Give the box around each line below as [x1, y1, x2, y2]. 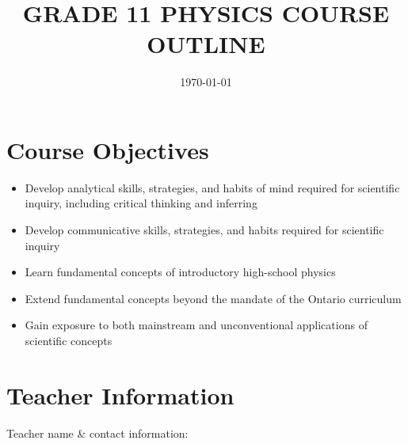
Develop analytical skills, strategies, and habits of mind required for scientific [25, 179, 400, 195]
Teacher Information [6, 378, 235, 411]
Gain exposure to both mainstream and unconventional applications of [25, 317, 368, 333]
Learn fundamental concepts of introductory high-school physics [25, 264, 336, 280]
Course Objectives [6, 133, 209, 165]
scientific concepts [25, 332, 112, 348]
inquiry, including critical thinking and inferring [25, 195, 257, 211]
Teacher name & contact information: [6, 424, 189, 441]
